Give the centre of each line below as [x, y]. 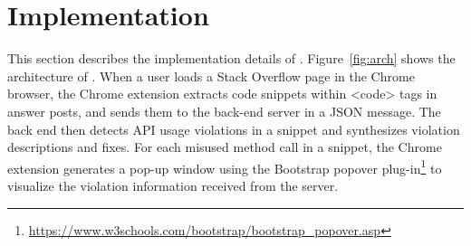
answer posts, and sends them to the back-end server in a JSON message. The [224, 111]
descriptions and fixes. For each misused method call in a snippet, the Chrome [225, 147]
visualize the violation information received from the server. [173, 185]
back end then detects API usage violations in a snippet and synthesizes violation [234, 129]
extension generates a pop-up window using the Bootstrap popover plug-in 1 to [225, 166]
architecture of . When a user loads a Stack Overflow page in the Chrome [211, 76]
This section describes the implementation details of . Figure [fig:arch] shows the [231, 58]
